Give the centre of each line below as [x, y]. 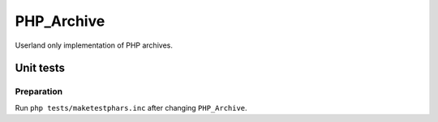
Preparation [39, 91]
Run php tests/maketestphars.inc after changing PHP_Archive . [131, 107]
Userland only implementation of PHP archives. [94, 45]
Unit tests [40, 68]
